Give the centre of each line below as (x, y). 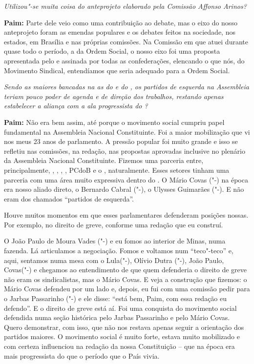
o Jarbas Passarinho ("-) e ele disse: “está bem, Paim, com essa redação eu (116, 298)
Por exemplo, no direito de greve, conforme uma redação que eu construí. (114, 224)
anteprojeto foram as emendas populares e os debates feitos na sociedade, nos (120, 32)
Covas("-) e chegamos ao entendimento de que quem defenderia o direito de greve (125, 270)
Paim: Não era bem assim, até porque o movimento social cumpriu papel (114, 122)
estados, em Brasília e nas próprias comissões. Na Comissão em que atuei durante (126, 41)
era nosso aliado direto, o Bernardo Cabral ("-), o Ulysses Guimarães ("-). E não (124, 189)
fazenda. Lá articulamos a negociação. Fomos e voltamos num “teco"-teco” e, (119, 251)
